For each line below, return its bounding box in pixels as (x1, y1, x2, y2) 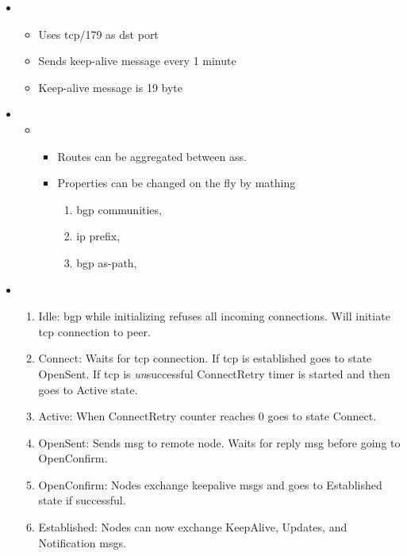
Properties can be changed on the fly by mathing (57, 174, 296, 191)
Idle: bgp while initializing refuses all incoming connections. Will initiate (38, 308, 390, 324)
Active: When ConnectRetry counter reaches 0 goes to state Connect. (38, 408, 377, 424)
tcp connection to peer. (38, 323, 151, 339)
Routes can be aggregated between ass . (57, 148, 247, 164)
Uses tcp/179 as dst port (38, 25, 159, 42)
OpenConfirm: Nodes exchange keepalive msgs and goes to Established (38, 476, 382, 493)
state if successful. (38, 492, 126, 508)
